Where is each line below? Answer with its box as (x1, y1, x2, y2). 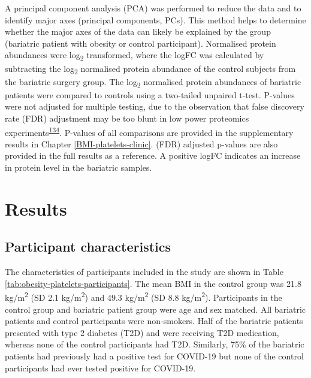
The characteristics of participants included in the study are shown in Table (5, 265, 283, 278)
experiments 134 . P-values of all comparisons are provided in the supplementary (5, 124, 294, 138)
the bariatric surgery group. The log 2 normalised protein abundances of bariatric (5, 75, 301, 89)
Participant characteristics (5, 237, 171, 256)
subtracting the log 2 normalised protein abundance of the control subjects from (5, 62, 296, 76)
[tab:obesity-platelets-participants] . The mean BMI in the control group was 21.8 (5, 277, 301, 289)
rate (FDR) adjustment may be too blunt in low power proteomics (5, 111, 249, 124)
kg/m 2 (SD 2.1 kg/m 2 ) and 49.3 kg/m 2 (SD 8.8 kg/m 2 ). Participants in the (5, 289, 282, 303)
